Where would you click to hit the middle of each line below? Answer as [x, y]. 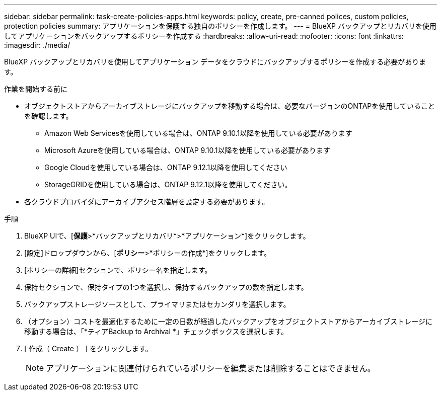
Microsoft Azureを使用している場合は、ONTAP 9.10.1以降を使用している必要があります [187, 150]
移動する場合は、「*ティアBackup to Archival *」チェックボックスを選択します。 [156, 331]
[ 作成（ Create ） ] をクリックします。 [88, 348]
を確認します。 [49, 116]
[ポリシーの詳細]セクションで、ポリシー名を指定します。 [118, 270]
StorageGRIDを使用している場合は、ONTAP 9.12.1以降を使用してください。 [168, 184]
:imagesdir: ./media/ [37, 45]
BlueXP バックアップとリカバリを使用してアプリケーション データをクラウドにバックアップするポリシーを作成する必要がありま [215, 62]
